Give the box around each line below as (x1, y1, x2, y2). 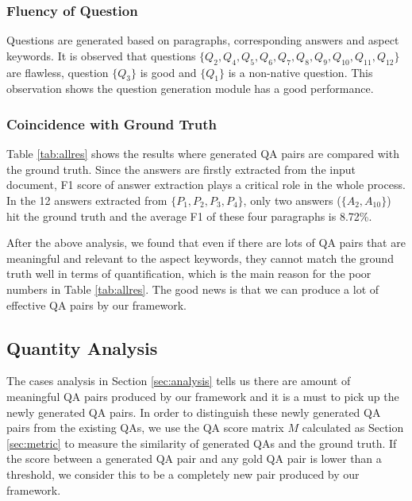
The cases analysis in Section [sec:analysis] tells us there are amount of (6, 372, 351, 389)
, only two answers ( (243, 192, 341, 208)
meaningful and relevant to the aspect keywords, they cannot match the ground (6, 249, 394, 266)
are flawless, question (6, 64, 109, 80)
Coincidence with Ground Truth (6, 114, 217, 133)
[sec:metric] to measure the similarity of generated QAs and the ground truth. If (6, 434, 397, 451)
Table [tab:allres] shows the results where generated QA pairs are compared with (6, 145, 399, 162)
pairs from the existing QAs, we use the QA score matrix (6, 419, 284, 436)
